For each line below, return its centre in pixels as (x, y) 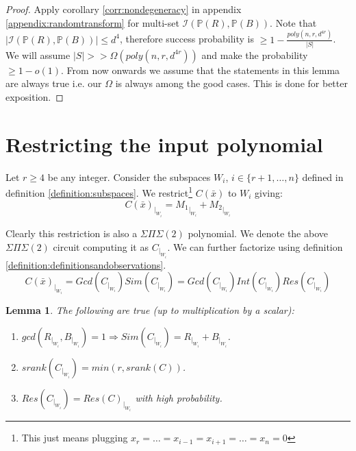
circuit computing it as (101, 246)
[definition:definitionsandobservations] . (86, 264)
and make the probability (255, 54)
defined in (323, 176)
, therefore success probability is (187, 39)
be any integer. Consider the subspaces (129, 176)
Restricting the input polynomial (164, 144)
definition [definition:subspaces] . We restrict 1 (99, 192)
